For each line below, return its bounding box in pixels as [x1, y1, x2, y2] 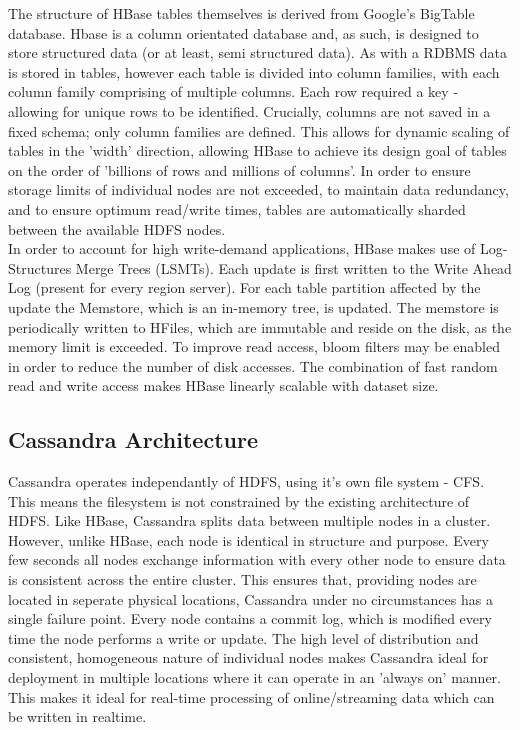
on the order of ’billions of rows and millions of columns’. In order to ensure [8, 159, 471, 180]
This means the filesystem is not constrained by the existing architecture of [8, 490, 470, 511]
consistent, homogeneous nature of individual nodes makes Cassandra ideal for [8, 647, 489, 668]
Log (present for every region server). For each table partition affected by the [8, 277, 481, 298]
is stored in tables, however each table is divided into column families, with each [8, 61, 500, 82]
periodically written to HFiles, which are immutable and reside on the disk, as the [8, 316, 512, 337]
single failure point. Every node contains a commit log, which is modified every [8, 608, 492, 629]
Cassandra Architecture [8, 424, 258, 455]
